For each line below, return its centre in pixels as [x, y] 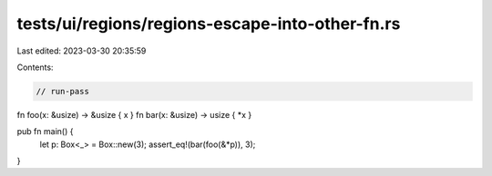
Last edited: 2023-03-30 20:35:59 [82, 51]
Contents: [35, 67]
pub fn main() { [45, 132]
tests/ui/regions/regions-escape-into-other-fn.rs [209, 24]
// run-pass [63, 91]
